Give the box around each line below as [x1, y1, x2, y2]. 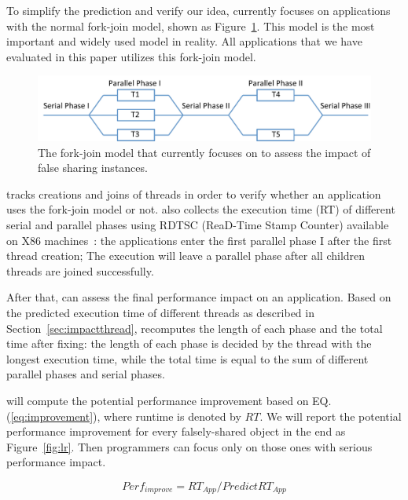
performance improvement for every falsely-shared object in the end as [6, 423, 346, 440]
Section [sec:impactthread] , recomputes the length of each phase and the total [6, 319, 383, 336]
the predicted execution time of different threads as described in [6, 304, 314, 320]
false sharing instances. [38, 159, 148, 176]
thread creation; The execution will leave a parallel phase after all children [6, 247, 366, 264]
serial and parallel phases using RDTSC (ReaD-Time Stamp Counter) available [6, 216, 389, 232]
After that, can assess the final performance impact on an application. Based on [6, 289, 391, 305]
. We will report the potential [259, 407, 402, 424]
